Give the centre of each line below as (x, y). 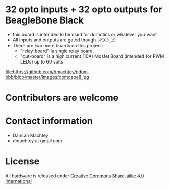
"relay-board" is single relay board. (57, 51)
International (19, 181)
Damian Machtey (30, 135)
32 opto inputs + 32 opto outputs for (84, 9)
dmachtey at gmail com (37, 141)
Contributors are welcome (62, 98)
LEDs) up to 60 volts (42, 61)
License (22, 162)
